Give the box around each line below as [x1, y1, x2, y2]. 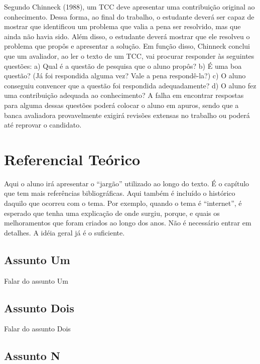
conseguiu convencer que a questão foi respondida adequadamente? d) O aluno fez [4, 80, 256, 90]
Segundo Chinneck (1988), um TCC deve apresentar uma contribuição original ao [4, 2, 255, 12]
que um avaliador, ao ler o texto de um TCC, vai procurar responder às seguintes [4, 50, 254, 61]
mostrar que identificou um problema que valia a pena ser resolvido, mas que [4, 21, 241, 32]
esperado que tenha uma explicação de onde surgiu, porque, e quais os [4, 207, 220, 218]
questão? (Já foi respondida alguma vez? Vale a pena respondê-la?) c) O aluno [4, 70, 246, 81]
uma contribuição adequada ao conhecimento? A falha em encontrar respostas [4, 90, 244, 100]
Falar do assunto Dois [4, 323, 71, 334]
